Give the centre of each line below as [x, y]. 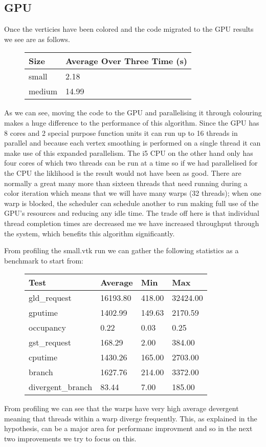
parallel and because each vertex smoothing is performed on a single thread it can [132, 143]
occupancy [47, 328]
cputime [43, 357]
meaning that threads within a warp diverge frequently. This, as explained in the [131, 418]
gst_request [50, 342]
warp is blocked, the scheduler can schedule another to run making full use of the [131, 203]
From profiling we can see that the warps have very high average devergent [121, 408]
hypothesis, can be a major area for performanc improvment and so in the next [128, 428]
